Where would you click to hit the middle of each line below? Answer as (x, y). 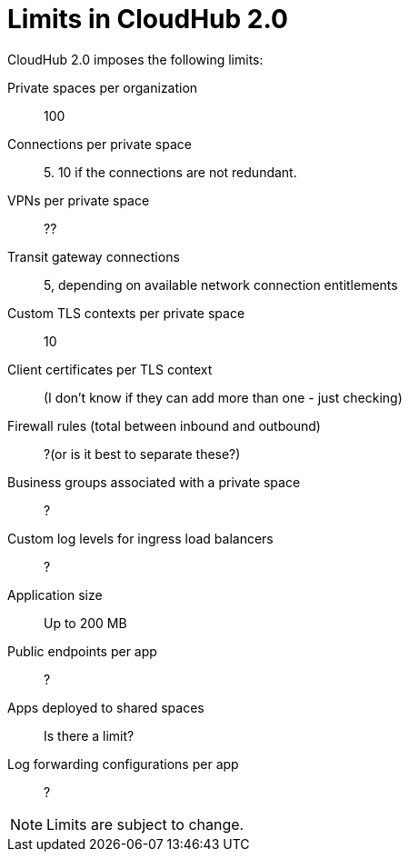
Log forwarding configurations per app (123, 764)
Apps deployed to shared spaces (106, 707)
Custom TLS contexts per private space (126, 313)
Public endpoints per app (82, 651)
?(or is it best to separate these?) (142, 454)
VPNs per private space (79, 200)
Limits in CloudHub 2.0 (148, 19)
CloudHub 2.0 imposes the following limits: (135, 59)
